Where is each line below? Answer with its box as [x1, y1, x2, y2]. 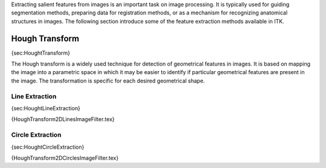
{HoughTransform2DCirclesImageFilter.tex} [11, 154, 119, 161]
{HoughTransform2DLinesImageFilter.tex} [11, 116, 115, 123]
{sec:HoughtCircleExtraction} [11, 143, 85, 151]
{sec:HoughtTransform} [11, 49, 71, 57]
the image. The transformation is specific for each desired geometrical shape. [11, 77, 205, 84]
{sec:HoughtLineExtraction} [11, 105, 81, 111]
